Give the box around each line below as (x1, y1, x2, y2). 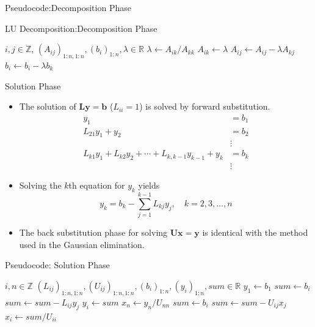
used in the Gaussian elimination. (19, 238, 145, 250)
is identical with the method (202, 226, 308, 239)
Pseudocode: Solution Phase (5, 258, 110, 271)
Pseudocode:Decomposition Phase (5, 1, 131, 13)
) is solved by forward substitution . (139, 100, 270, 113)
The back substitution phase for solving (19, 226, 168, 239)
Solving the (19, 179, 62, 192)
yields (138, 179, 160, 192)
